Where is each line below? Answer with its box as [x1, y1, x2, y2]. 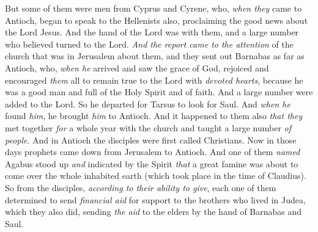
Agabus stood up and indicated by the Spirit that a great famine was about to [5, 157, 298, 170]
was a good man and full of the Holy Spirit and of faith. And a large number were [5, 85, 313, 98]
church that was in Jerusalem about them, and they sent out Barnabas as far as [5, 49, 305, 62]
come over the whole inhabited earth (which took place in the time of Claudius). [5, 169, 306, 182]
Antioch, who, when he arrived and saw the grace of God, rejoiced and [5, 61, 269, 74]
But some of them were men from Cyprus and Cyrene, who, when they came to [5, 2, 302, 14]
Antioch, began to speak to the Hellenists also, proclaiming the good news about [5, 13, 308, 26]
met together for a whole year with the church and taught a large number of [5, 121, 292, 134]
